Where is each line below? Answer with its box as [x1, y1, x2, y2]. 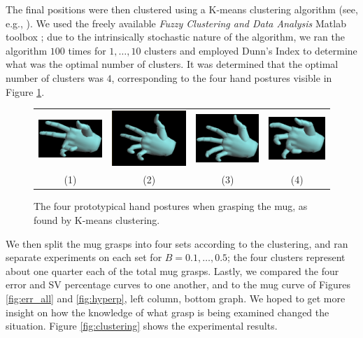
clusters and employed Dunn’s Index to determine [144, 43, 357, 57]
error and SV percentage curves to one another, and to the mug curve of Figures [6, 277, 350, 292]
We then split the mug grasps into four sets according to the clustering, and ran [6, 236, 348, 251]
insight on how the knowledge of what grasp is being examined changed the [6, 304, 329, 319]
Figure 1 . [6, 84, 45, 99]
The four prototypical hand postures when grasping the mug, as [34, 199, 308, 213]
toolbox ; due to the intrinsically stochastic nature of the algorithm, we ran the [6, 29, 345, 44]
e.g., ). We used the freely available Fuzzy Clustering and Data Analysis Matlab [6, 15, 346, 30]
